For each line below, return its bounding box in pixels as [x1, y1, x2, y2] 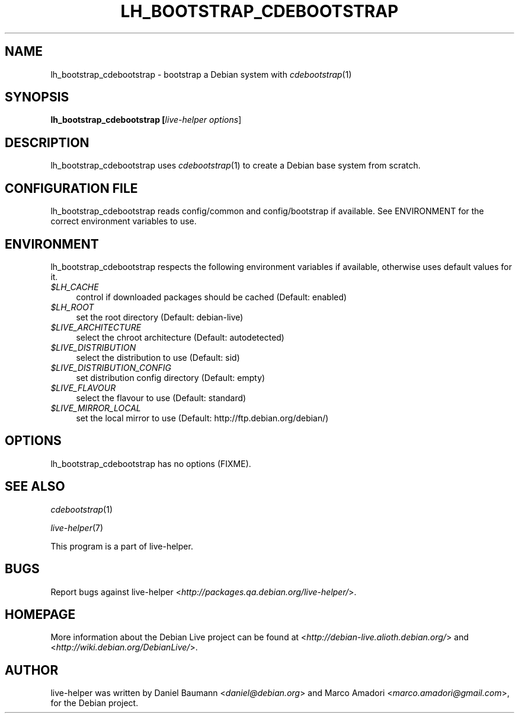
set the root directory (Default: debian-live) [76, 312, 244, 322]
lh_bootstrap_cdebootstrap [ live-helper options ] [50, 115, 242, 125]
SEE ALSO [5, 479, 65, 494]
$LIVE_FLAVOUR [50, 382, 116, 393]
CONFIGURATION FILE [5, 180, 138, 196]
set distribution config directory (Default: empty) [76, 372, 265, 383]
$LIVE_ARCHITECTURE [50, 322, 142, 332]
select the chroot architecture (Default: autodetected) [76, 332, 284, 342]
